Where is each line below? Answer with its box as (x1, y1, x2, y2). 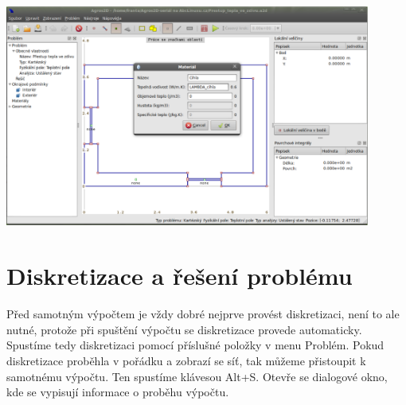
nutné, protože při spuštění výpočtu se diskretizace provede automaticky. (6, 321, 362, 337)
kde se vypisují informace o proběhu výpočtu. (6, 384, 229, 400)
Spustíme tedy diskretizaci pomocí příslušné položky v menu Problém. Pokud (6, 337, 385, 353)
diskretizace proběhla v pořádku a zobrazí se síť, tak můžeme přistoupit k (6, 352, 366, 368)
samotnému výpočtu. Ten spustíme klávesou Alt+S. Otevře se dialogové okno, (6, 368, 388, 384)
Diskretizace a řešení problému (6, 259, 353, 292)
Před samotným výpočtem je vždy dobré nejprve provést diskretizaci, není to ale (6, 306, 400, 322)
